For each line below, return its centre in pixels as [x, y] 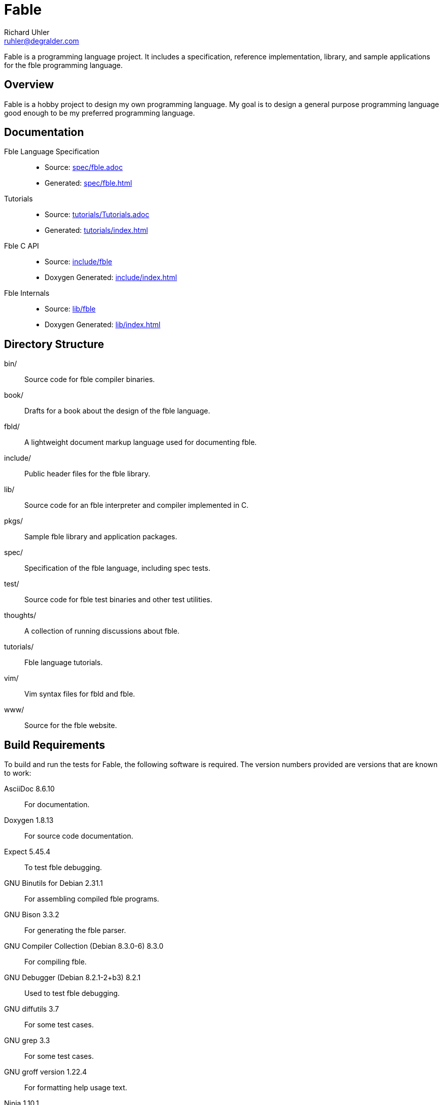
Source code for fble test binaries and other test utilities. [118, 600]
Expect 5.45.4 [27, 852]
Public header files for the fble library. [87, 474]
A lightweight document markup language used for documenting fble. [141, 442]
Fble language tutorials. [64, 663]
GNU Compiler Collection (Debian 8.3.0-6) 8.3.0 [84, 946]
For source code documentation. [79, 836]
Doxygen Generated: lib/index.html [103, 325]
